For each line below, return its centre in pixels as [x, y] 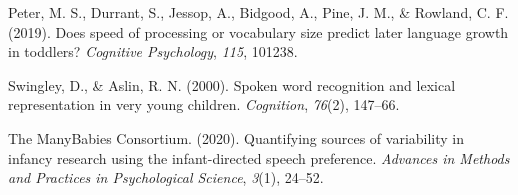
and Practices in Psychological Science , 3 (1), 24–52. [166, 177]
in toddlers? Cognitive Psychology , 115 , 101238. [153, 51]
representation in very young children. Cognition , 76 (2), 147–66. [204, 104]
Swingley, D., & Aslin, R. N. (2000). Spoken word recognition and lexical [232, 84]
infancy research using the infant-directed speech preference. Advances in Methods [259, 157]
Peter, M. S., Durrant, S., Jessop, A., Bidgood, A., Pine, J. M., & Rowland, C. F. [258, 12]
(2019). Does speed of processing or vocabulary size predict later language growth [258, 31]
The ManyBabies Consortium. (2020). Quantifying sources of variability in [236, 137]
